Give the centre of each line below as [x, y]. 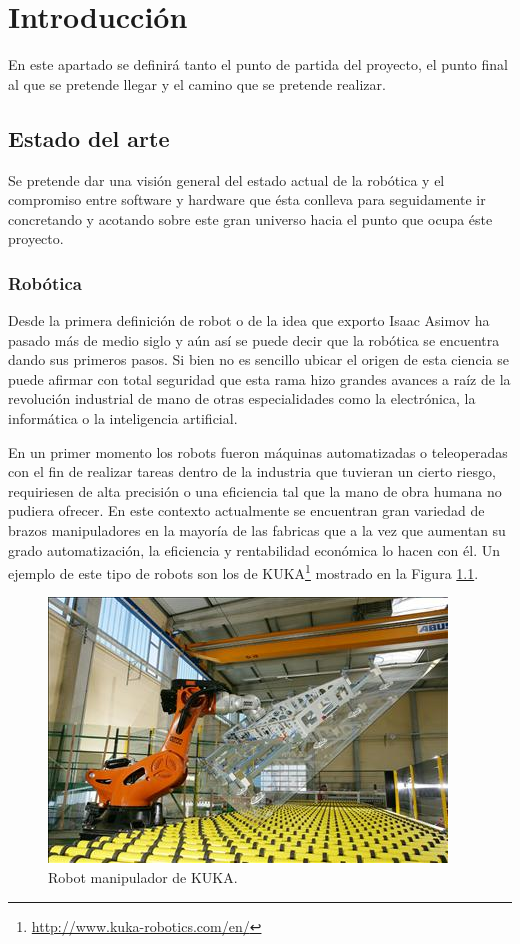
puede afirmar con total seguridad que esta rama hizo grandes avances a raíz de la [259, 378]
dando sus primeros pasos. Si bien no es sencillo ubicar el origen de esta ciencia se [258, 359]
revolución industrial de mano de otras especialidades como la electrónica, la [242, 398]
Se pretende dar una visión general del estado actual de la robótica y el [226, 179]
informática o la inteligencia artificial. [123, 418]
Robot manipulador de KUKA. [143, 877]
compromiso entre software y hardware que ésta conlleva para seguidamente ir [247, 199]
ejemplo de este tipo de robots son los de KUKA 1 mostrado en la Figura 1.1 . [243, 571]
